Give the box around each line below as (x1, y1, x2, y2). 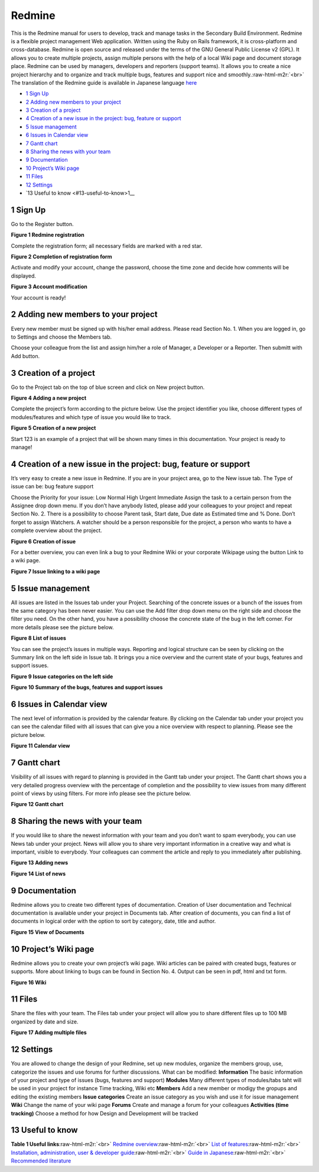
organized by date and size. (11, 1018, 79, 1025)
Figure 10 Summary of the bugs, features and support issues (11, 684, 163, 691)
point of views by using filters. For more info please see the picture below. (11, 790, 191, 797)
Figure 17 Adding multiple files (11, 1029, 87, 1036)
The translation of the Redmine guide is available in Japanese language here (11, 79, 197, 86)
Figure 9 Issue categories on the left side (11, 672, 113, 680)
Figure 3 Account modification (11, 283, 88, 290)
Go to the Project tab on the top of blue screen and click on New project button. (11, 384, 205, 391)
